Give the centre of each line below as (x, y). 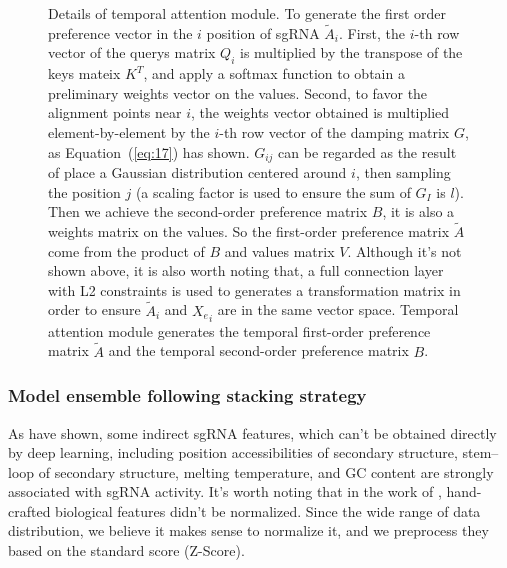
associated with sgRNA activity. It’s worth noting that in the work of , (225, 491)
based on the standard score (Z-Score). (126, 550)
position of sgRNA (263, 32)
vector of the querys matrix (132, 52)
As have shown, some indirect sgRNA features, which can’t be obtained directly (252, 432)
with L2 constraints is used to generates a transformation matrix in (254, 289)
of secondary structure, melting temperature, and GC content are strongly (266, 471)
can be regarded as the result (367, 151)
